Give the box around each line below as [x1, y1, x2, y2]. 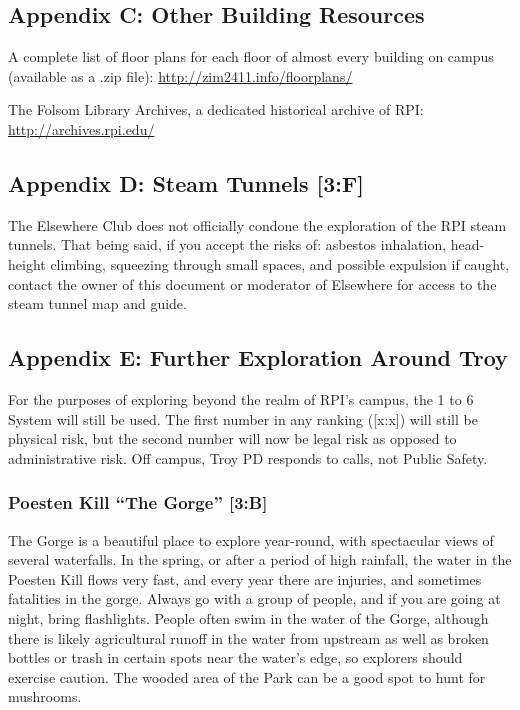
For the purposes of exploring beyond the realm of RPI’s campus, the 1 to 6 [8, 388, 474, 409]
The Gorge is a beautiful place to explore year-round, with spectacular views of [8, 529, 494, 550]
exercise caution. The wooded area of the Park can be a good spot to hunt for [8, 666, 486, 687]
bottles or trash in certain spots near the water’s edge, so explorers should [8, 647, 463, 668]
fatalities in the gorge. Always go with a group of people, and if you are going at [8, 588, 501, 609]
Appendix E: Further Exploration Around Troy [8, 342, 508, 373]
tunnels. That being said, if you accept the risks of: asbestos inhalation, [8, 234, 447, 255]
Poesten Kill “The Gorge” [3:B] [8, 490, 268, 515]
